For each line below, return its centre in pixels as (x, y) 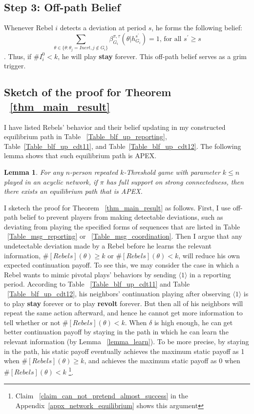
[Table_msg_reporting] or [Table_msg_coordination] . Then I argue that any (125, 236)
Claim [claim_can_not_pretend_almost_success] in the (102, 396)
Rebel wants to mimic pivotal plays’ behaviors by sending (90, 274)
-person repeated (94, 172)
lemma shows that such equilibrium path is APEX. (80, 155)
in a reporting (210, 274)
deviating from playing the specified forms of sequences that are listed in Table (122, 226)
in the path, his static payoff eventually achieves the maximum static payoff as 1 (124, 351)
